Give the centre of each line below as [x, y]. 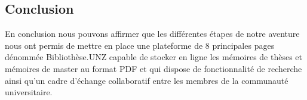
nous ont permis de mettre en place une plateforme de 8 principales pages [140, 45]
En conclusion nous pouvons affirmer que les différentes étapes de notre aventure [152, 34]
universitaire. [29, 92]
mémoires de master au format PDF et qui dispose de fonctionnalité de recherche [153, 68]
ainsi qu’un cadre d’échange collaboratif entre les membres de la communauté [147, 80]
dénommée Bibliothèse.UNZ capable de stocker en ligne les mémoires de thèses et [154, 57]
